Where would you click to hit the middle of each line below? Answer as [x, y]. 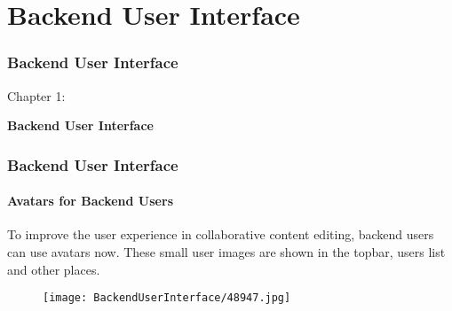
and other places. [54, 269]
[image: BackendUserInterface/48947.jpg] [167, 298]
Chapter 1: [36, 95]
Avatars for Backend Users [90, 201]
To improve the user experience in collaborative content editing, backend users [221, 234]
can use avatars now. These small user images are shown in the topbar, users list [226, 252]
